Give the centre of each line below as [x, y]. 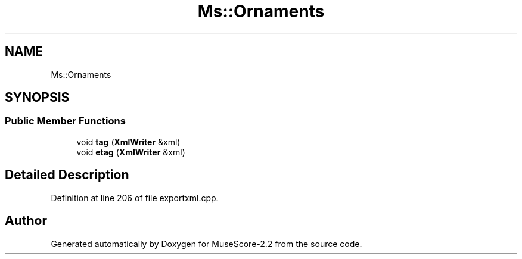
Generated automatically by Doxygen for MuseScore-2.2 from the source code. [206, 244]
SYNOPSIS [37, 98]
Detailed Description [67, 175]
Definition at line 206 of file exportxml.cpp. [135, 198]
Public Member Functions [65, 121]
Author [26, 221]
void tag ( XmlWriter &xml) [128, 142]
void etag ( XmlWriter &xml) [131, 152]
